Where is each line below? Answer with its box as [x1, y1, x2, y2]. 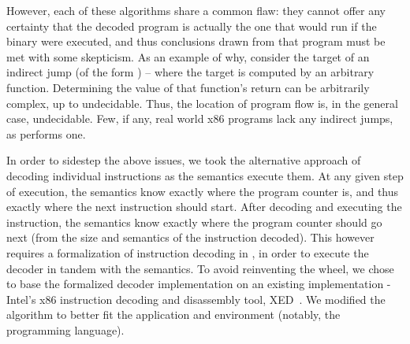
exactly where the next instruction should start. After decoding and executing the [6, 198, 402, 215]
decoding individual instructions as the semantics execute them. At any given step [6, 167, 404, 183]
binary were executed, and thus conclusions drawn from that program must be [6, 33, 386, 50]
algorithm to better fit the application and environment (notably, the [6, 306, 341, 323]
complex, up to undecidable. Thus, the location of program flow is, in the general [6, 94, 398, 111]
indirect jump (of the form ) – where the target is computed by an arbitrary [6, 64, 375, 80]
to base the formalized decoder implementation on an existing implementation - [6, 276, 391, 292]
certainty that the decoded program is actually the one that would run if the [6, 17, 377, 34]
